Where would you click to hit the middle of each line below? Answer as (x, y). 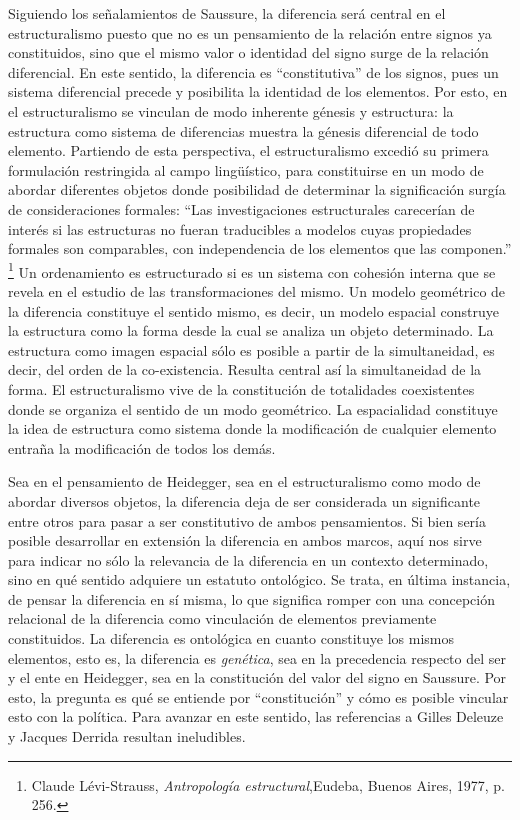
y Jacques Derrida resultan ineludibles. (127, 736)
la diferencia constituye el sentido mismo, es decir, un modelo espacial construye (253, 310)
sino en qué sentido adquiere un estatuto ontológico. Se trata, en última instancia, (259, 579)
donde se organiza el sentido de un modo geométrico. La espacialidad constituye (253, 408)
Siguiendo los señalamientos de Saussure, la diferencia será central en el (227, 13)
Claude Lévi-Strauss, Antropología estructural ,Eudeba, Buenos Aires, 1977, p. (268, 784)
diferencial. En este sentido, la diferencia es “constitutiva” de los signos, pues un (253, 71)
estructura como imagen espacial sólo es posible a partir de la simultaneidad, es (251, 349)
